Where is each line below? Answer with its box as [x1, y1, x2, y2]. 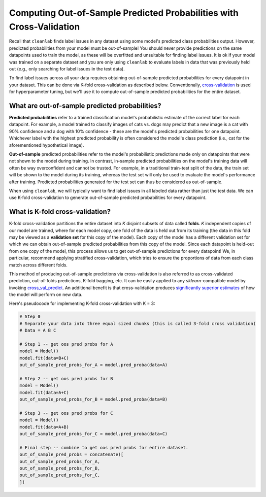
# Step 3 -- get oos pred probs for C [19, 410, 113, 416]
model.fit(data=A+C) [19, 390, 69, 395]
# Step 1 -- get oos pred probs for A [19, 341, 113, 347]
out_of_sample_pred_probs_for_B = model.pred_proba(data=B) [19, 397, 168, 402]
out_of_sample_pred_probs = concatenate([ [19, 452, 124, 458]
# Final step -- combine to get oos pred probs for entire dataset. [19, 445, 189, 450]
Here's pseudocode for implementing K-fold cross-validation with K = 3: [9, 300, 155, 306]
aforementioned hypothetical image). [9, 142, 84, 148]
